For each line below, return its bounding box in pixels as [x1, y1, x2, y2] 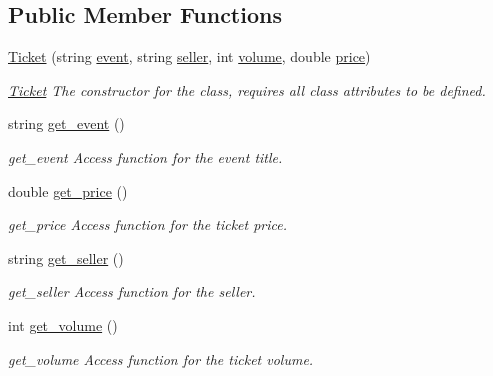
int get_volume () [8, 314, 118, 335]
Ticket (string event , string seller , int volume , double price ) [8, 46, 371, 67]
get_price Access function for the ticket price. [8, 214, 287, 235]
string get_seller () [8, 247, 124, 268]
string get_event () [8, 113, 125, 134]
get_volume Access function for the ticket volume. [8, 348, 314, 369]
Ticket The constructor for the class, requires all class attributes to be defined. [8, 79, 486, 100]
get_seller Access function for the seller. [8, 281, 256, 302]
